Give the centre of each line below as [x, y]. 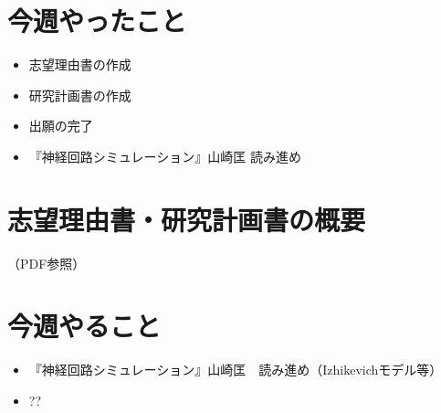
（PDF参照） [47, 263]
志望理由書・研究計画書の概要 [187, 219]
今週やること [84, 326]
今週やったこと [97, 21]
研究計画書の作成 [80, 95]
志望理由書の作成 [80, 64]
